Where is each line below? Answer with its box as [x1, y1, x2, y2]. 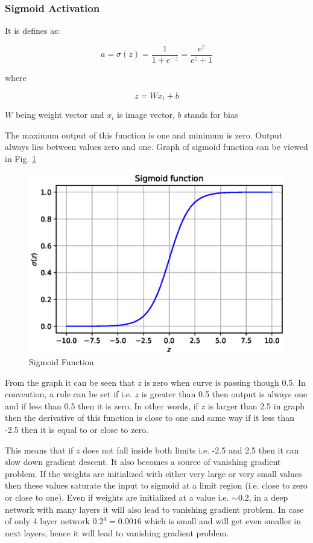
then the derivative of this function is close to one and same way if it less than [5, 411, 294, 424]
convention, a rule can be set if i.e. [5, 388, 132, 400]
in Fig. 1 [5, 152, 36, 164]
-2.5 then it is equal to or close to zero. [5, 423, 148, 436]
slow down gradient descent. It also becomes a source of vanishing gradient [5, 455, 281, 468]
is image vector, [117, 108, 175, 120]
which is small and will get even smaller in [144, 515, 301, 527]
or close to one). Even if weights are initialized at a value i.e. [5, 491, 229, 504]
